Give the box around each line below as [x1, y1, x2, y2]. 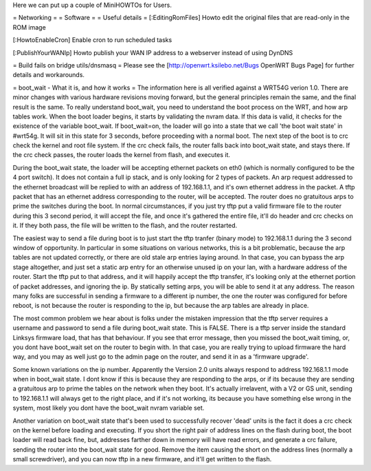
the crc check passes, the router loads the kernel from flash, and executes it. [12, 151, 230, 159]
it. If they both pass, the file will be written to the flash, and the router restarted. [12, 221, 238, 230]
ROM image [12, 23, 46, 31]
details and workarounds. [12, 71, 85, 79]
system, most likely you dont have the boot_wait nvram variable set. [12, 404, 205, 412]
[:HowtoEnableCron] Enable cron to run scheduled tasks [12, 36, 172, 44]
